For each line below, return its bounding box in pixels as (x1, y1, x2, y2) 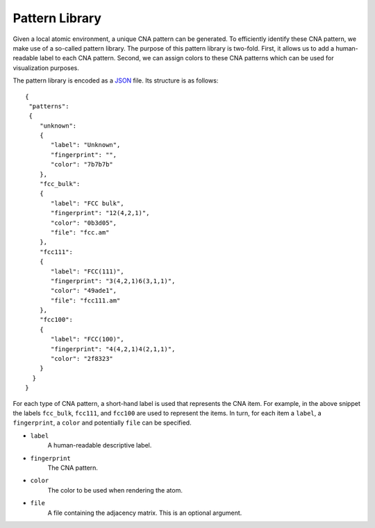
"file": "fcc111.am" (51, 296, 121, 305)
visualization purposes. (12, 63, 80, 72)
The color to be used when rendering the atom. (47, 486, 183, 494)
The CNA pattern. (47, 463, 99, 472)
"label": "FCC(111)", (51, 267, 124, 275)
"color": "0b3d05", (51, 219, 117, 227)
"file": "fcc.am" (51, 228, 110, 236)
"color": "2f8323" (51, 355, 114, 363)
